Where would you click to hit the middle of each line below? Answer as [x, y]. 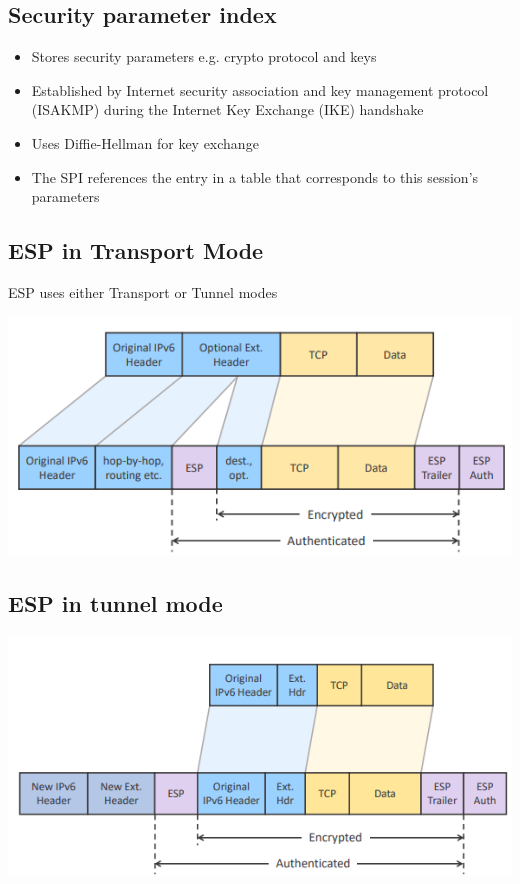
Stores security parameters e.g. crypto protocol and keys [204, 56]
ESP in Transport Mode [136, 250]
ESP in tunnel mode [115, 603]
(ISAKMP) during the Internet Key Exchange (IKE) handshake [227, 109]
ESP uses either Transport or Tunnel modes [143, 291]
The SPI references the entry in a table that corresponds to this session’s [255, 176]
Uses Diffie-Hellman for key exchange [145, 142]
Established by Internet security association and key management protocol [260, 89]
